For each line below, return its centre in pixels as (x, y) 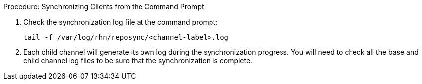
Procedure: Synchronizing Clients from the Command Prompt (104, 7)
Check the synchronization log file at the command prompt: (121, 22)
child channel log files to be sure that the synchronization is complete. (138, 61)
